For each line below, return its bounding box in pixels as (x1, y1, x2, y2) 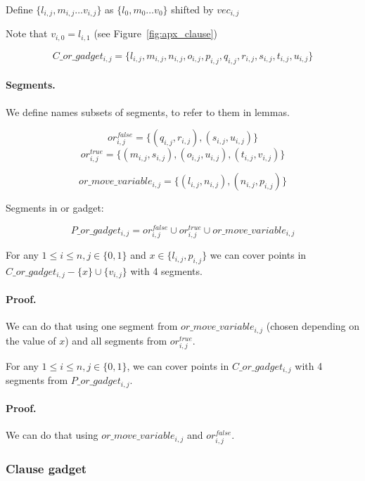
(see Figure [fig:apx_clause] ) (94, 26, 217, 41)
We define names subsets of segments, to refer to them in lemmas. (6, 104, 290, 119)
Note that (6, 26, 48, 41)
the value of (6, 333, 56, 347)
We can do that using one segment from (6, 319, 178, 333)
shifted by (171, 2, 214, 16)
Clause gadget (6, 459, 87, 477)
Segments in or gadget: (6, 200, 104, 215)
